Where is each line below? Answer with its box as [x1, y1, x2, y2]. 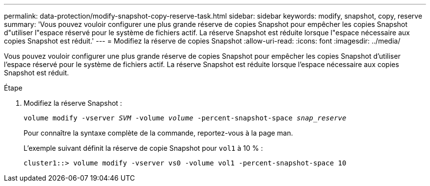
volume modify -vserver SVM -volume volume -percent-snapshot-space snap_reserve [24, 114, 347, 122]
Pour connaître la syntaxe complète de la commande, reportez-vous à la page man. [24, 129, 293, 137]
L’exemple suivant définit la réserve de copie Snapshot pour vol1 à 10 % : [24, 144, 263, 152]
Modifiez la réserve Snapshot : [24, 99, 122, 107]
